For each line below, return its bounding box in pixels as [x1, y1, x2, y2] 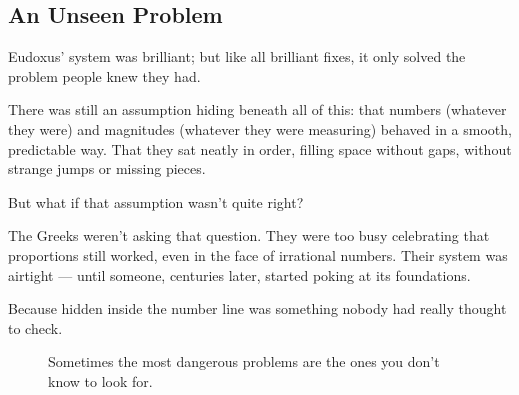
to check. [8, 317, 63, 338]
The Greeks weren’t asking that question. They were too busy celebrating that [8, 225, 490, 246]
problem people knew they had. [8, 65, 201, 86]
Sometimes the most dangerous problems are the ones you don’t [48, 351, 440, 372]
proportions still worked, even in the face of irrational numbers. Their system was [8, 244, 508, 265]
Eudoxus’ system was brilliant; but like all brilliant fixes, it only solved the [8, 46, 466, 67]
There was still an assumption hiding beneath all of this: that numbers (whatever [8, 99, 507, 120]
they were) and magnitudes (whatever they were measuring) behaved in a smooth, [8, 118, 512, 139]
